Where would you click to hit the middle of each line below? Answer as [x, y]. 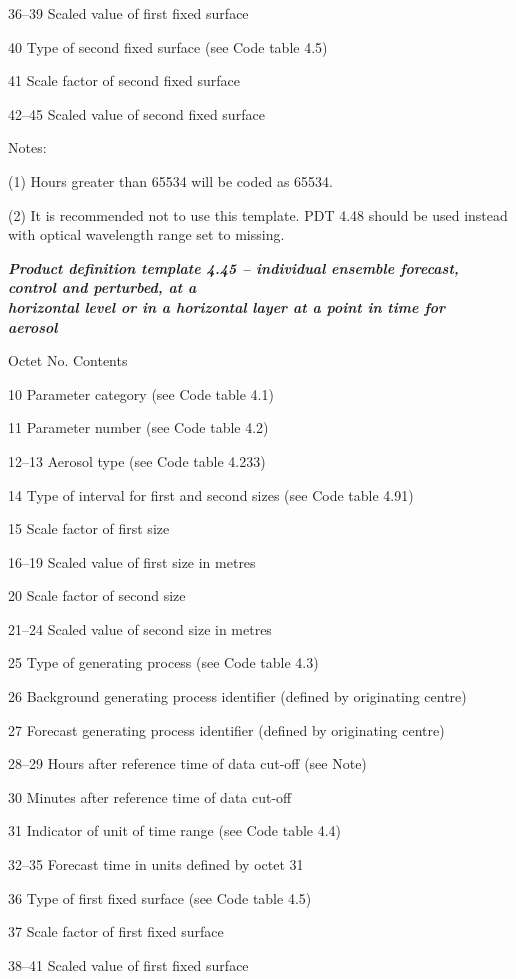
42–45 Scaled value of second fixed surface [136, 113]
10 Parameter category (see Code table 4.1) [141, 393]
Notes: [27, 147]
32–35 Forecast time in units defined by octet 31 [156, 864]
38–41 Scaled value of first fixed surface [128, 964]
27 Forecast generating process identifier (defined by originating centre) [226, 729]
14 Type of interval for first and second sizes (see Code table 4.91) [211, 494]
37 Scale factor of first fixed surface [116, 931]
